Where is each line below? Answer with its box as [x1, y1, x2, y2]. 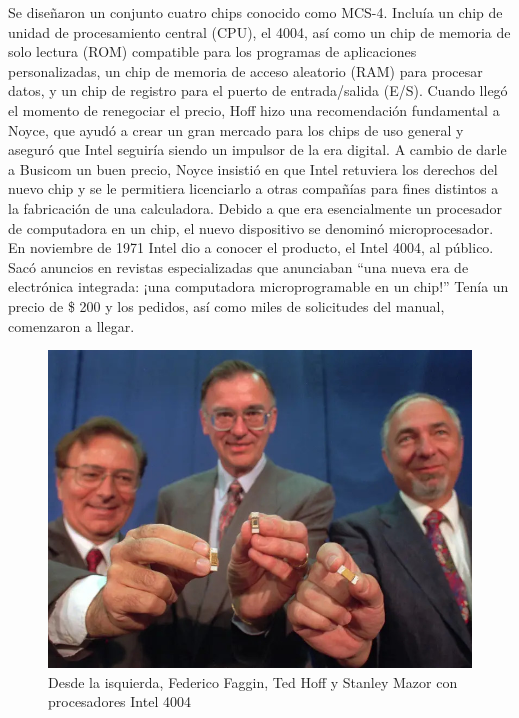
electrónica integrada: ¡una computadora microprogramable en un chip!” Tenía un [8, 276, 509, 297]
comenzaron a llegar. [8, 315, 135, 336]
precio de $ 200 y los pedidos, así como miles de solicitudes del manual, [8, 295, 445, 316]
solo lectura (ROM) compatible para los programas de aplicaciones [8, 41, 417, 62]
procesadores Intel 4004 [48, 691, 191, 712]
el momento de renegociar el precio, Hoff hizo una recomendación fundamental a [8, 99, 500, 120]
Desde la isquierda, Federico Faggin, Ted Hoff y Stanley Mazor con [48, 671, 458, 692]
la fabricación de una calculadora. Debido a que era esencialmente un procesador [8, 197, 503, 218]
